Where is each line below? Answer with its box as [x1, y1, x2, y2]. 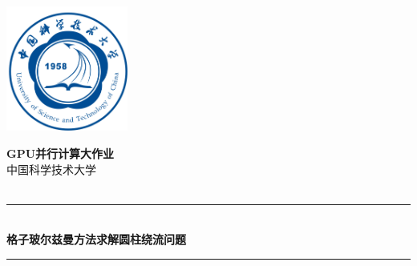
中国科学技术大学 [6, 160, 96, 177]
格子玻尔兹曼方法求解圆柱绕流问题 [6, 231, 186, 248]
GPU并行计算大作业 [6, 145, 115, 162]
